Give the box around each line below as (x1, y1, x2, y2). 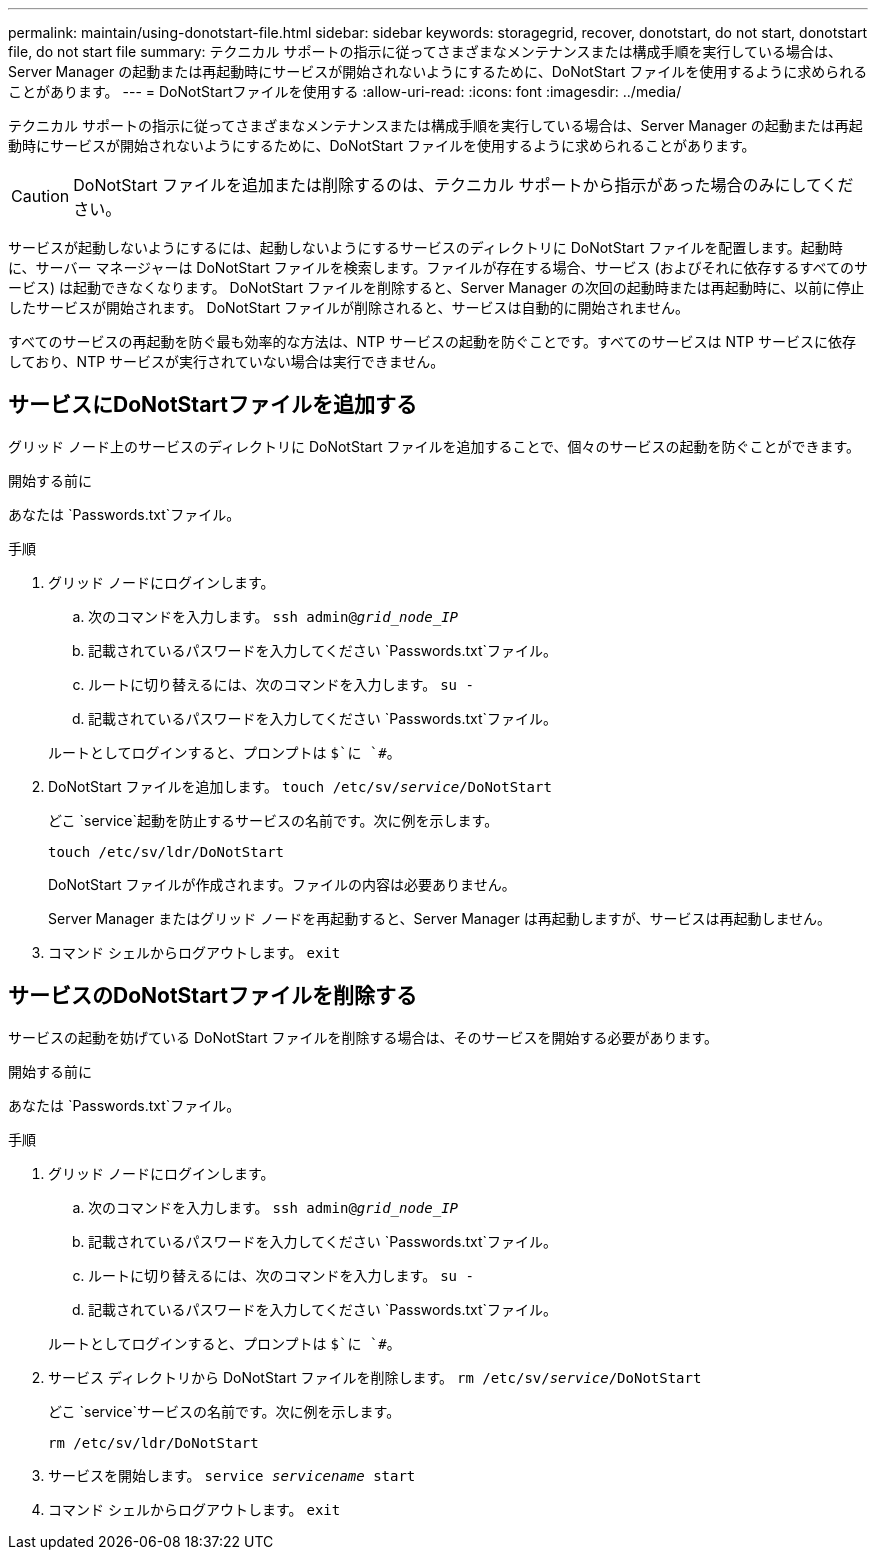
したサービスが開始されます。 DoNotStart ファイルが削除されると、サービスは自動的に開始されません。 (8, 299, 690, 316)
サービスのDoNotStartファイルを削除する (8, 983, 418, 1009)
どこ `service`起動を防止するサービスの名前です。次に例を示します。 (48, 811, 499, 829)
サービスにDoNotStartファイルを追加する (8, 392, 418, 418)
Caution (11, 186, 70, 206)
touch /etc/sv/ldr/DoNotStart (48, 843, 285, 860)
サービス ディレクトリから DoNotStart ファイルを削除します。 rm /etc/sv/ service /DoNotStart (48, 1368, 702, 1386)
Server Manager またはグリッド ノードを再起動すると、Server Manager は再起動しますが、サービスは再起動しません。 (48, 909, 832, 927)
